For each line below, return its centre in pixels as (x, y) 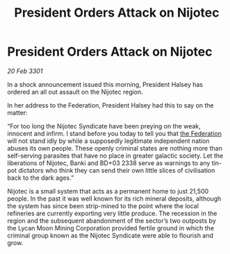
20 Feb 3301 (25, 71)
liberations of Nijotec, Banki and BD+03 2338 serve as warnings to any (109, 163)
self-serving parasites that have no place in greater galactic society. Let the (115, 155)
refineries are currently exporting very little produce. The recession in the (112, 213)
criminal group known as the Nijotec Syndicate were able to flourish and (110, 235)
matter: (17, 112)
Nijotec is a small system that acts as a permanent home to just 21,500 (108, 191)
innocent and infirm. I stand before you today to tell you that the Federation (115, 133)
